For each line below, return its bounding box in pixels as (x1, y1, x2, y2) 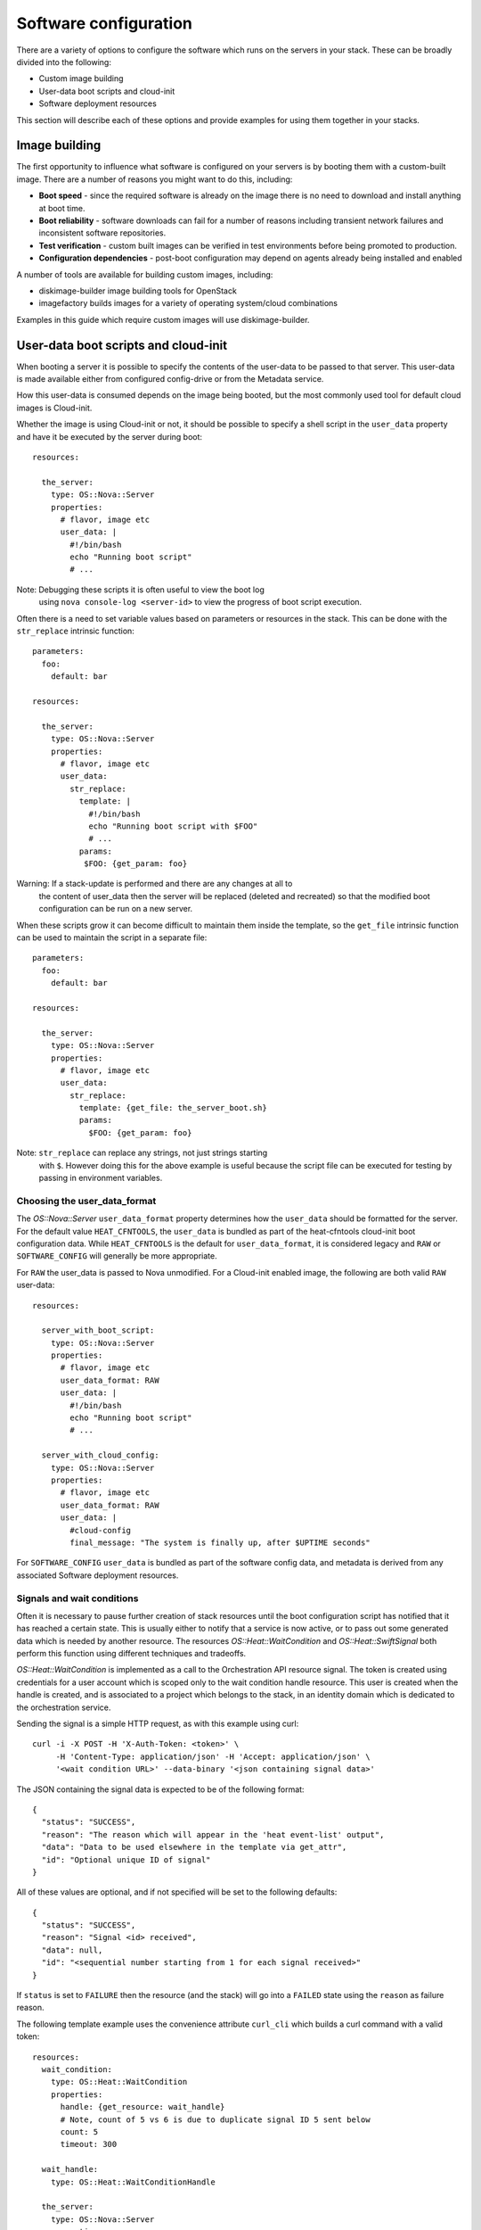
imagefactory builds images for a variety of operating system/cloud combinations (38, 298, 338, 309)
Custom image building (38, 73, 124, 84)
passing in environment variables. (38, 1173, 163, 1184)
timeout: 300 (60, 2139, 118, 2150)
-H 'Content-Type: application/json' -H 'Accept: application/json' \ (55, 1751, 371, 1762)
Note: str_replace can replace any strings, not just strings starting (16, 1147, 268, 1159)
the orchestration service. (16, 1702, 111, 1713)
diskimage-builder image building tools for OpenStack (38, 285, 238, 296)
